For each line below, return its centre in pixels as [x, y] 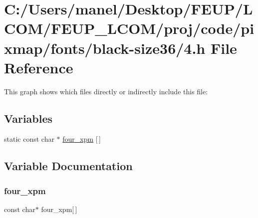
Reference [39, 67]
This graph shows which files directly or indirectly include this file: [106, 91]
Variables [28, 118]
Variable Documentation [68, 166]
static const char [29, 139]
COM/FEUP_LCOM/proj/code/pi [129, 28]
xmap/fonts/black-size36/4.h [105, 48]
